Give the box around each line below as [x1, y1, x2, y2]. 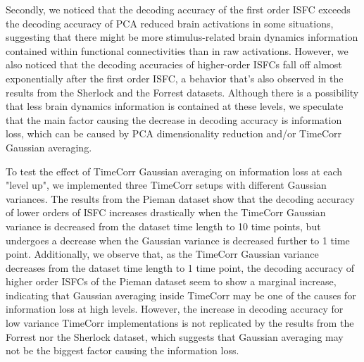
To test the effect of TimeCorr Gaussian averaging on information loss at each [6, 163, 343, 178]
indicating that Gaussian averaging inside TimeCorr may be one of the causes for [6, 287, 356, 302]
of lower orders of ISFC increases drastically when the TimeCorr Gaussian [6, 205, 326, 220]
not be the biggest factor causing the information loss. [6, 343, 239, 358]
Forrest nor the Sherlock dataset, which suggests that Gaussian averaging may [6, 329, 344, 344]
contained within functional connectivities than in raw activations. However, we [6, 43, 349, 58]
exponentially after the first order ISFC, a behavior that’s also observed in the [6, 70, 344, 85]
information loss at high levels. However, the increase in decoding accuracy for [6, 301, 344, 316]
